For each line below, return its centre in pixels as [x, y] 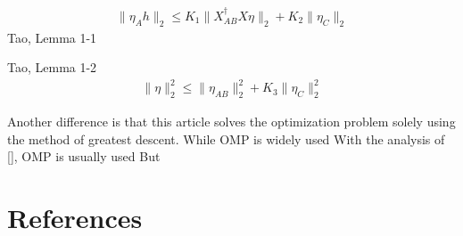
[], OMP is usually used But [84, 156]
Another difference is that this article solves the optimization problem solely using [231, 122]
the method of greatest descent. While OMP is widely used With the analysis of [226, 138]
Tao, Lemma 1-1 [52, 37]
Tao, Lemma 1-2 [52, 67]
